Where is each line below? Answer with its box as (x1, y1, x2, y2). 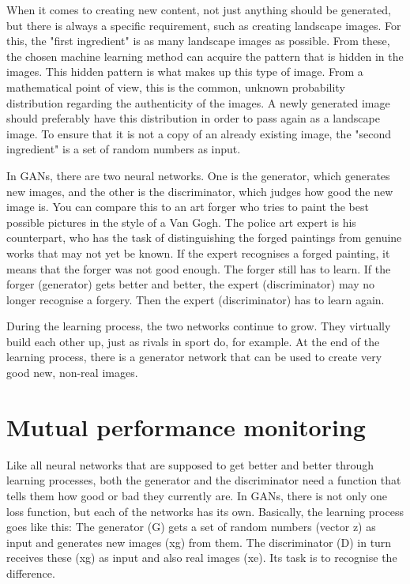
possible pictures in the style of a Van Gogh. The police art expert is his (6, 213, 356, 230)
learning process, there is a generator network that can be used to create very (6, 349, 382, 365)
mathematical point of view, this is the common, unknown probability (6, 78, 345, 95)
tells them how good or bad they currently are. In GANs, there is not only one (6, 487, 387, 503)
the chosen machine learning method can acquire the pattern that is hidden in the (6, 47, 404, 64)
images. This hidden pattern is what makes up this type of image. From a (6, 63, 363, 80)
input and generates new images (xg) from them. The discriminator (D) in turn (6, 533, 392, 550)
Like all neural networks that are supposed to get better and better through (6, 456, 374, 473)
